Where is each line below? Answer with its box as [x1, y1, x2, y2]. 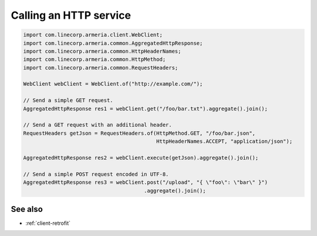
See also [11, 204, 43, 214]
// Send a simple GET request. [23, 97, 114, 104]
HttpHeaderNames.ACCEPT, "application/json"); [156, 138, 293, 145]
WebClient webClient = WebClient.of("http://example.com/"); [23, 81, 203, 87]
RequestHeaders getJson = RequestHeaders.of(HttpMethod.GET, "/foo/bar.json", [23, 129, 255, 136]
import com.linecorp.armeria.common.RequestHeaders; [23, 64, 178, 71]
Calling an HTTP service [11, 9, 131, 22]
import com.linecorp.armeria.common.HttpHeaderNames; [23, 47, 181, 54]
